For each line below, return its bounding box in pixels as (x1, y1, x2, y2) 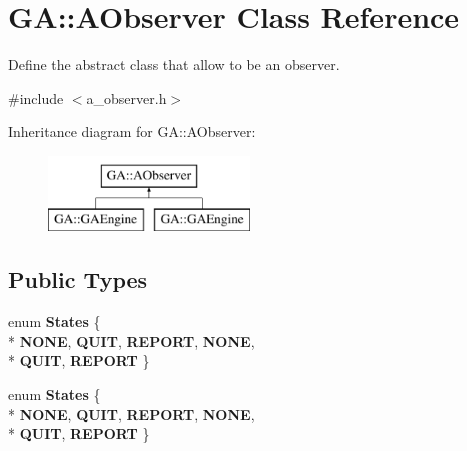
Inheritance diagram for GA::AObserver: (8, 121, 256, 142)
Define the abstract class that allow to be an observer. (8, 54, 340, 75)
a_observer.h (86, 87, 167, 108)
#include (8, 87, 64, 108)
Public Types (8, 264, 148, 295)
